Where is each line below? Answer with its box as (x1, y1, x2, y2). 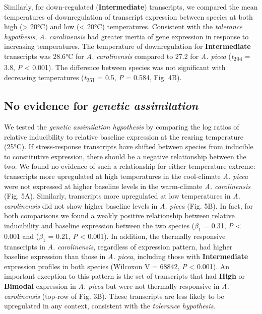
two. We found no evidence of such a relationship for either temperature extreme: (4, 161, 255, 171)
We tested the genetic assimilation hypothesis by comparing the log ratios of (4, 121, 239, 132)
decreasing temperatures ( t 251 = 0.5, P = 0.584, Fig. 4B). (4, 72, 182, 84)
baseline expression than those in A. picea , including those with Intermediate (4, 251, 248, 262)
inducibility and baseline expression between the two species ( (4, 220, 195, 230)
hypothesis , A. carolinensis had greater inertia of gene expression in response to (4, 31, 249, 41)
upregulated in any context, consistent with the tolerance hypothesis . (4, 300, 216, 311)
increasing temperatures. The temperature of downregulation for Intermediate (4, 41, 251, 51)
